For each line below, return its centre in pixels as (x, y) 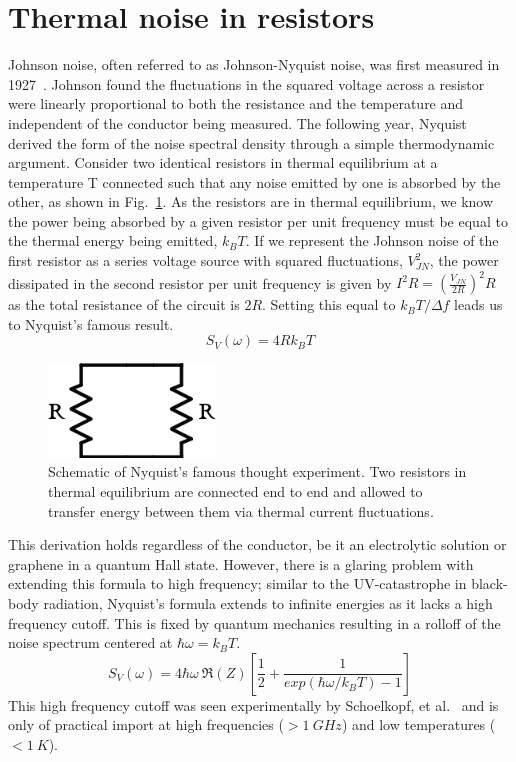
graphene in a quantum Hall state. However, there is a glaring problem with (241, 563)
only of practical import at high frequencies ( (146, 724)
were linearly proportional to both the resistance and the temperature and (236, 103)
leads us (478, 304)
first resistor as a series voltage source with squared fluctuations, (205, 260)
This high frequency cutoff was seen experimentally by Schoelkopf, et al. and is (253, 704)
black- (489, 583)
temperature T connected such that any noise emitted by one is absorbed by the (254, 181)
